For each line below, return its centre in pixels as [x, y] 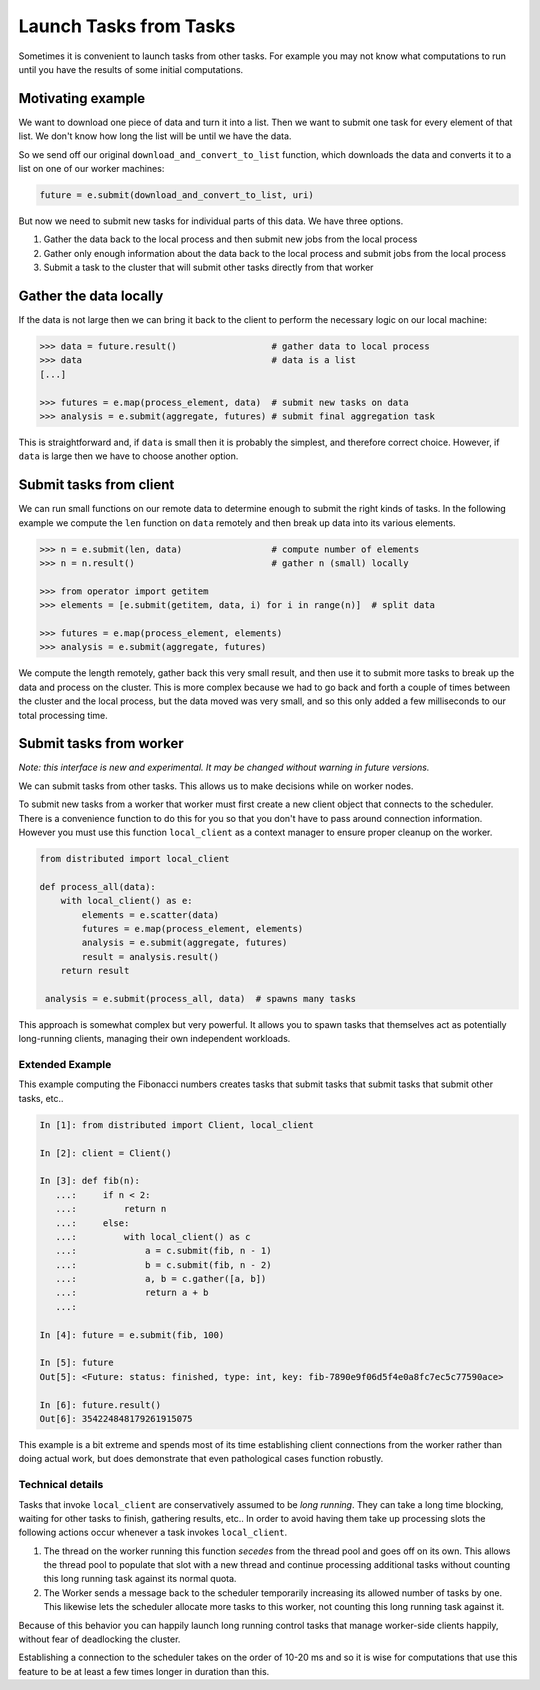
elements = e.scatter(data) [150, 914]
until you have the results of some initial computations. [131, 69]
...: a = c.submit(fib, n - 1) [163, 1251]
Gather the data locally [91, 295]
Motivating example [82, 98]
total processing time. [63, 715]
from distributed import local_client [134, 858]
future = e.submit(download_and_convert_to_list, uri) [176, 195]
